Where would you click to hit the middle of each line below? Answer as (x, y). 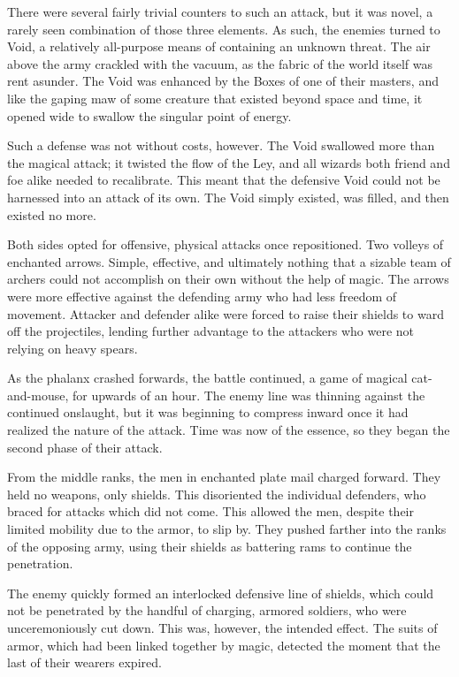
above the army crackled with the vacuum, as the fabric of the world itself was (220, 63)
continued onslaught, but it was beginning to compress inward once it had (208, 412)
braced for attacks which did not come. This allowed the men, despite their (210, 511)
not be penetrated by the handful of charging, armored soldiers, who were (207, 610)
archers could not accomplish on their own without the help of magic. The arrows (228, 279)
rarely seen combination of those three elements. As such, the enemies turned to (224, 29)
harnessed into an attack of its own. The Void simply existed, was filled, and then (228, 197)
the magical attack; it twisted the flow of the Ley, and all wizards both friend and (229, 162)
